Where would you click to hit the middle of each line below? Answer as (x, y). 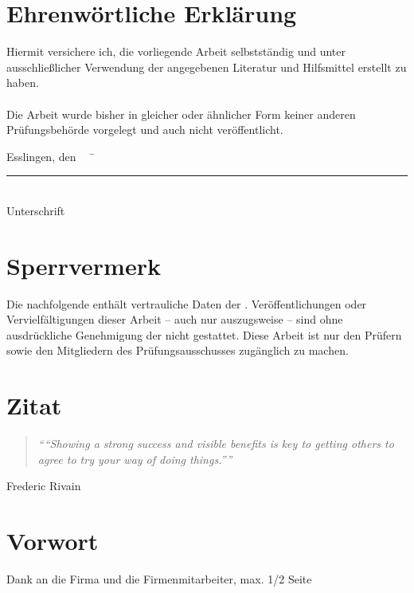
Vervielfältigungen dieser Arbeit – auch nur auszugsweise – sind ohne (175, 319)
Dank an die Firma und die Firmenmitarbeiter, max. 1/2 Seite (159, 579)
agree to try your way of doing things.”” (135, 459)
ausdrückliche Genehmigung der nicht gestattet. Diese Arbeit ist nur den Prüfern (204, 334)
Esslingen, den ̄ (51, 156)
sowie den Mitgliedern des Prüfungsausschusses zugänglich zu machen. (178, 350)
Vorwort (53, 541)
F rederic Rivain (44, 486)
